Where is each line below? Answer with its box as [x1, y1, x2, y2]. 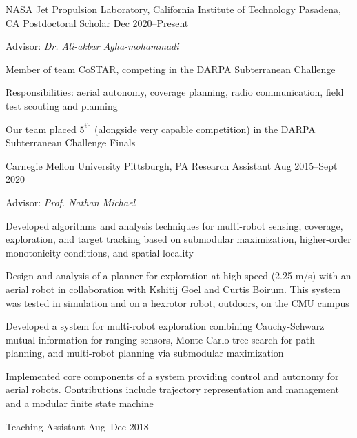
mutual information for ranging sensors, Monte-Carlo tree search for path [6, 332, 316, 346]
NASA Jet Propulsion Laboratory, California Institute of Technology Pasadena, [6, 2, 341, 16]
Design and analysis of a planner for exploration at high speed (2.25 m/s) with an [6, 268, 351, 283]
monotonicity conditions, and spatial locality [6, 245, 194, 259]
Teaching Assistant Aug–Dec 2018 [6, 419, 149, 433]
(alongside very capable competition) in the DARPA [94, 121, 316, 136]
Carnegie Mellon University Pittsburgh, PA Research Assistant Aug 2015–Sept [6, 158, 338, 172]
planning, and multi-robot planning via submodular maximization [6, 346, 284, 360]
